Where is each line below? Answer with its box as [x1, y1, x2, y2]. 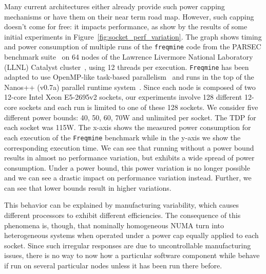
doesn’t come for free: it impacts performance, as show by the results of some [4, 21, 248, 32]
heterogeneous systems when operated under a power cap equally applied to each [4, 230, 259, 241]
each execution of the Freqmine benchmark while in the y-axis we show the [4, 132, 241, 142]
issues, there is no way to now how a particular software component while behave [4, 250, 260, 261]
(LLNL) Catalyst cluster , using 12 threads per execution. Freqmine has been [4, 61, 249, 72]
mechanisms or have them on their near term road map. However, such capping [4, 11, 254, 22]
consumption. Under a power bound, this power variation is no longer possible [4, 162, 250, 173]
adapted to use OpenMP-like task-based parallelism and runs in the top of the [4, 71, 254, 82]
